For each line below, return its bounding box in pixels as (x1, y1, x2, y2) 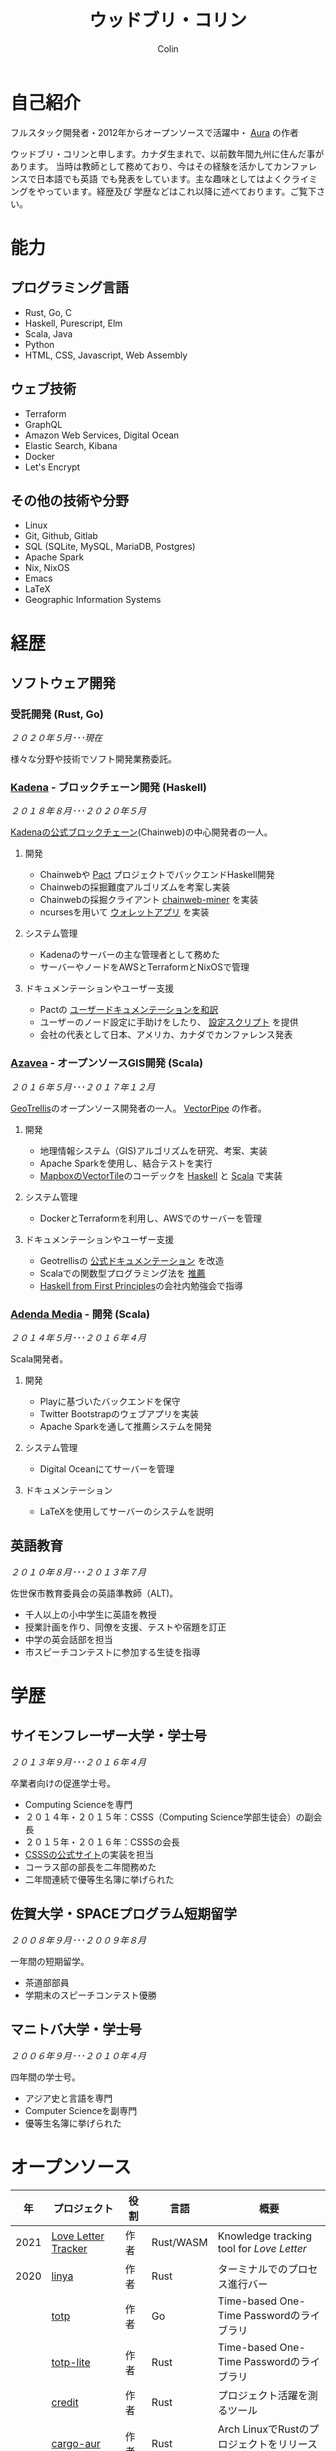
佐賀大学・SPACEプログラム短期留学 (10, 1906, 238, 1923)
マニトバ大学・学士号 (10, 2021, 142, 2038)
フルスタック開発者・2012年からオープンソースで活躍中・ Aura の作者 (10, 126, 300, 138)
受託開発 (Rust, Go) (10, 707, 104, 721)
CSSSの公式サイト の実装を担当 (24, 1848, 154, 1860)
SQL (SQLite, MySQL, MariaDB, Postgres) (24, 541, 196, 553)
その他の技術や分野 (10, 492, 129, 509)
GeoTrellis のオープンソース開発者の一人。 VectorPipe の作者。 (10, 1102, 267, 1114)
